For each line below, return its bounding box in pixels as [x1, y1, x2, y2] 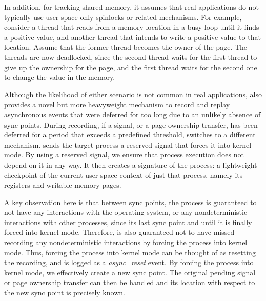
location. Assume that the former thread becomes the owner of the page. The [4, 42, 248, 52]
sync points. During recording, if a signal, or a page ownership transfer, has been [4, 119, 258, 130]
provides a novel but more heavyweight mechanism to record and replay [4, 99, 230, 110]
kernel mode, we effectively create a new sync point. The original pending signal [4, 267, 256, 277]
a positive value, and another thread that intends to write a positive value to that [4, 31, 261, 42]
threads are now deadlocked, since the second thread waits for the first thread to [4, 51, 257, 62]
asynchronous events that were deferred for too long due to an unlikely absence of [4, 109, 261, 119]
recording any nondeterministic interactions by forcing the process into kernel [4, 237, 248, 248]
